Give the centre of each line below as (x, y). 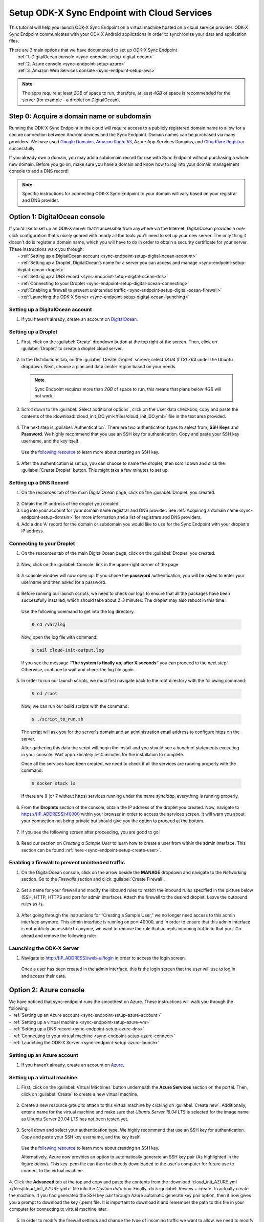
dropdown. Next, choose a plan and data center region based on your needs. (99, 366)
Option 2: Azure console (47, 990)
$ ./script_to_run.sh (57, 719)
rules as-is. (33, 904)
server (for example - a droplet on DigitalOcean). (71, 100)
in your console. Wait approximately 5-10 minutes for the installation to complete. (103, 755)
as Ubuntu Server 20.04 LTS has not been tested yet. (75, 1119)
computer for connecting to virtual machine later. (58, 1209)
